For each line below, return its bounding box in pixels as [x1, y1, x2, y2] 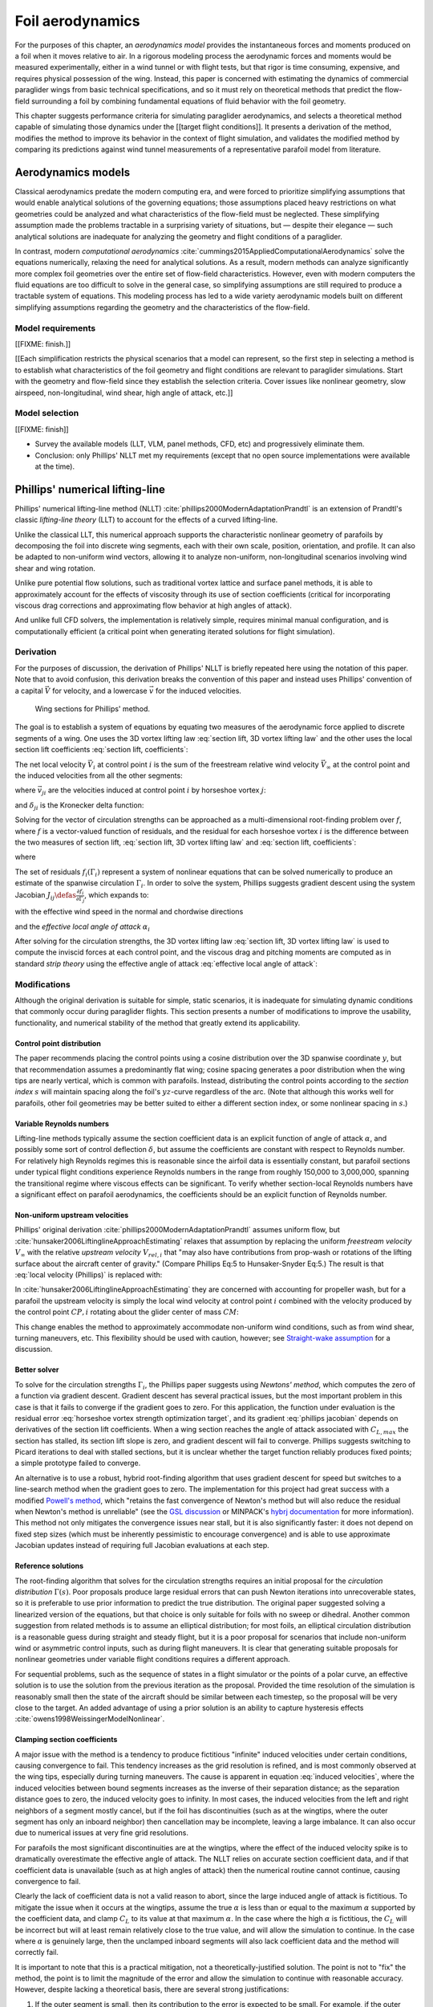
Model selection [14, 408, 79, 419]
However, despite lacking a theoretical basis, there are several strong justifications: [14, 1985, 289, 1994]
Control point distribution [14, 1038, 102, 1048]
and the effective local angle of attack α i [14, 922, 151, 933]
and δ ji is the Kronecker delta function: [14, 800, 144, 812]
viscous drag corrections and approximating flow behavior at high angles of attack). [14, 600, 292, 610]
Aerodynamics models [14, 165, 131, 179]
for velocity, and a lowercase [52, 686, 148, 695]
